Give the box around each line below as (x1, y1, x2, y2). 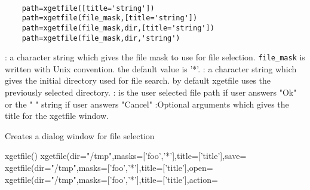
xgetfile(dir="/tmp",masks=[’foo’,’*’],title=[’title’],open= (5, 161, 213, 174)
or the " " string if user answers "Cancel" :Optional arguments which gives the (5, 97, 289, 110)
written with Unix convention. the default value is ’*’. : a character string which (5, 62, 297, 75)
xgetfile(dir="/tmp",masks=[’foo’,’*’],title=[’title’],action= (5, 173, 218, 185)
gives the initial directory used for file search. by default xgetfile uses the (5, 74, 271, 87)
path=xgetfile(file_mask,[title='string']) (22, 14, 198, 23)
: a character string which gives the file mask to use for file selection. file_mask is (5, 51, 305, 63)
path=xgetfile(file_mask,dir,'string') (22, 33, 180, 42)
